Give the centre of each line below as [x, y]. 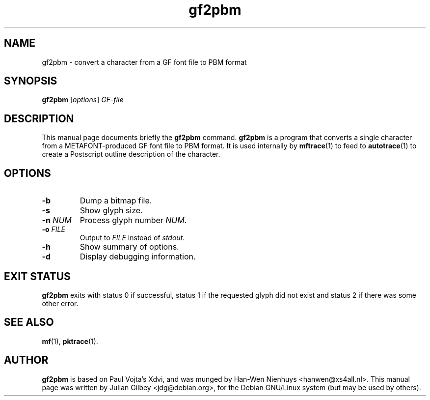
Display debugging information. [138, 257]
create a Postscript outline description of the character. [131, 154]
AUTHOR [26, 360]
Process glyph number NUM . [133, 220]
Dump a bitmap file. [116, 201]
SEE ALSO [29, 322]
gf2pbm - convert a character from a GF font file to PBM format [144, 62]
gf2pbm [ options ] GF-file [83, 100]
